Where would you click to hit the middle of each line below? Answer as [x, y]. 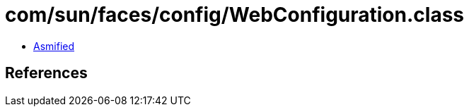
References [46, 73]
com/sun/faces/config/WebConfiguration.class [235, 15]
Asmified [54, 46]
